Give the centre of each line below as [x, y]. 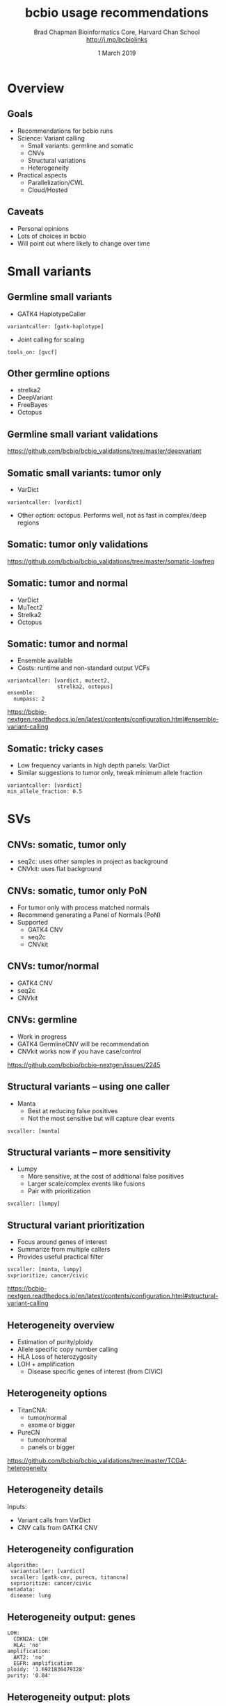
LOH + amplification [46, 1364]
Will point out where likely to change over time [84, 243]
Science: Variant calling [51, 138]
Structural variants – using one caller [89, 1087]
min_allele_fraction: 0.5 [45, 792]
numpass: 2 [29, 699]
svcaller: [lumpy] [34, 1204]
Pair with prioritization [59, 1191]
